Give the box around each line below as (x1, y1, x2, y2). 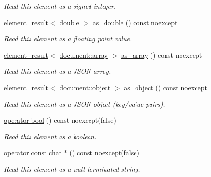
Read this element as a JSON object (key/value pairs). (4, 98, 165, 109)
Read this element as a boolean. (4, 131, 97, 141)
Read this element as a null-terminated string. (4, 163, 140, 174)
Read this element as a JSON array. (4, 66, 111, 76)
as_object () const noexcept (124, 82, 207, 92)
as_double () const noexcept (92, 17, 178, 27)
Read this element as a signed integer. (4, 1, 116, 11)
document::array (60, 49, 108, 60)
